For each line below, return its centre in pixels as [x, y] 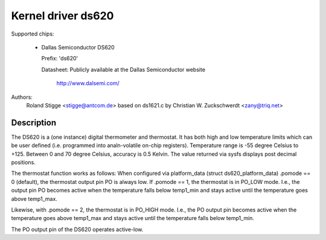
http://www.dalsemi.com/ [88, 83]
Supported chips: [33, 34]
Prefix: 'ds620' [60, 58]
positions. [23, 162]
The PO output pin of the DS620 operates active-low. [77, 229]
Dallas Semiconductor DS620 [78, 47]
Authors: [22, 97]
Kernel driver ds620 [62, 16]
